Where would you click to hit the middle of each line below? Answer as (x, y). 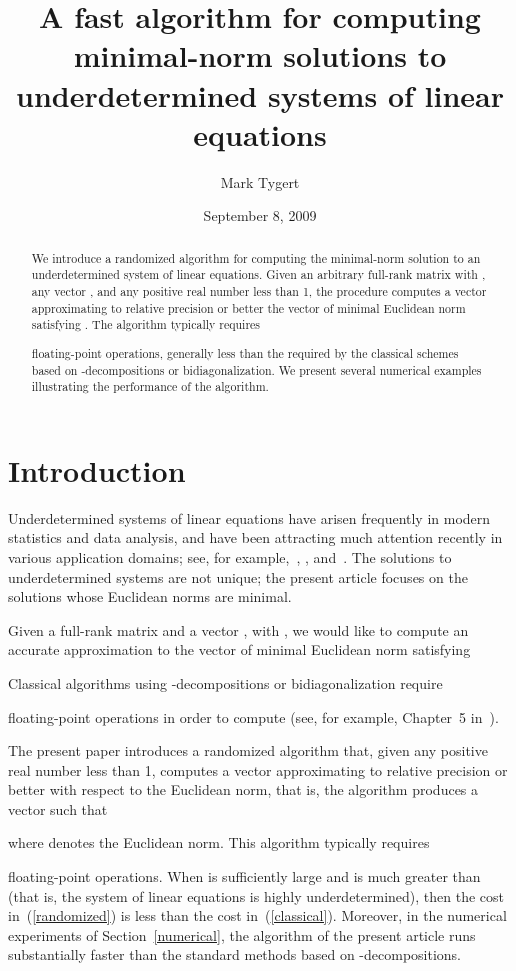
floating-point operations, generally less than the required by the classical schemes (245, 352)
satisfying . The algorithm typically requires (146, 324)
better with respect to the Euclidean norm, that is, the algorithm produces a (243, 789)
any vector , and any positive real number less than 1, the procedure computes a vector (259, 290)
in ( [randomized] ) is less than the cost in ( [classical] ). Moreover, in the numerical (257, 915)
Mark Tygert (260, 181)
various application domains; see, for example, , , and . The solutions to (230, 556)
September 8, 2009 (260, 215)
